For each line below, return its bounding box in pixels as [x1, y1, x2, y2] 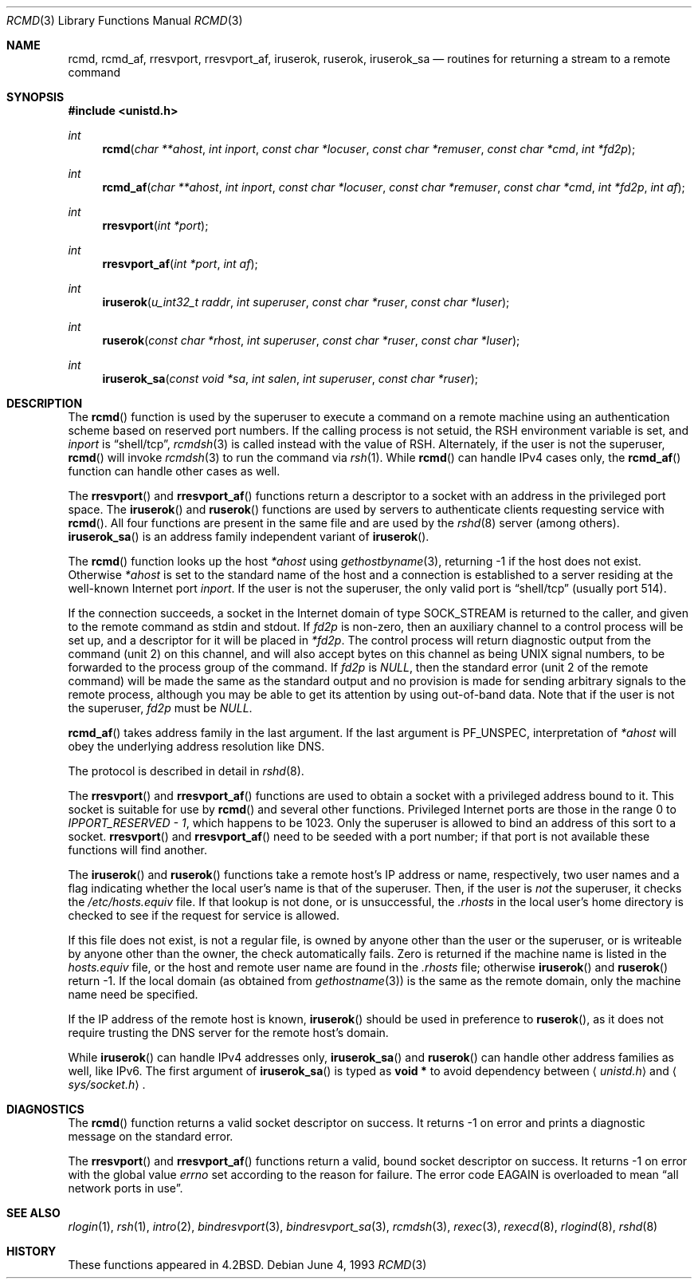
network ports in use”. [68, 1181, 183, 1195]
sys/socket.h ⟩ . [68, 1078, 146, 1091]
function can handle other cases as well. [68, 464, 280, 478]
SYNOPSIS [6, 90, 65, 104]
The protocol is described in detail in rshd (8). [68, 764, 304, 778]
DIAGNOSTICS [6, 1102, 84, 1116]
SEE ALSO [6, 1206, 61, 1220]
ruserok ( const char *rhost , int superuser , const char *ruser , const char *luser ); [102, 333, 520, 347]
